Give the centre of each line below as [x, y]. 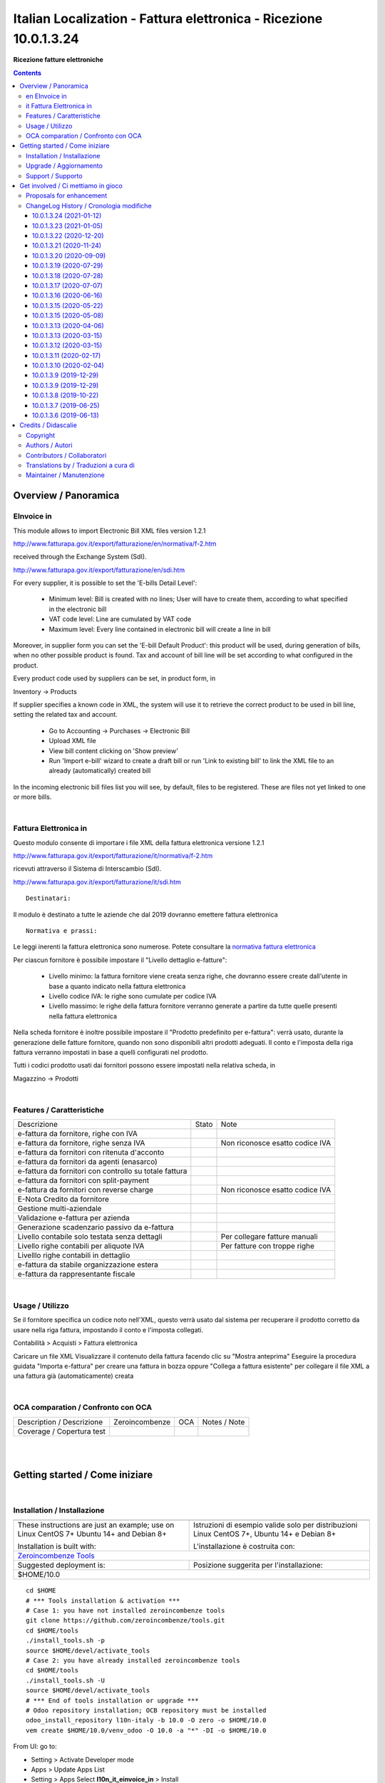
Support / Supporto [54, 175]
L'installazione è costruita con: [244, 1546]
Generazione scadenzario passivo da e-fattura [96, 1227]
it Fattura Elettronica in [59, 106]
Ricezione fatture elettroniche [58, 60]
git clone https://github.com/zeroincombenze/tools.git [125, 1620]
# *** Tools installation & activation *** [103, 1600]
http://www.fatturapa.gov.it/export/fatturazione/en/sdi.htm [99, 570]
